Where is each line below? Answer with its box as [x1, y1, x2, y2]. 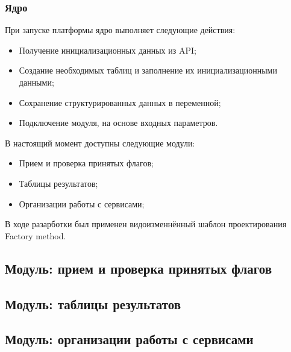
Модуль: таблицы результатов [5, 294, 181, 313]
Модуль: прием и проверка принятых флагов [5, 259, 272, 277]
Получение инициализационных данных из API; [19, 43, 196, 56]
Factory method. [5, 229, 66, 242]
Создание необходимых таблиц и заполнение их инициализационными [19, 64, 277, 77]
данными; [19, 76, 54, 88]
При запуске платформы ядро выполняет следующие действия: [5, 24, 236, 36]
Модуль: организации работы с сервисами [5, 330, 254, 348]
